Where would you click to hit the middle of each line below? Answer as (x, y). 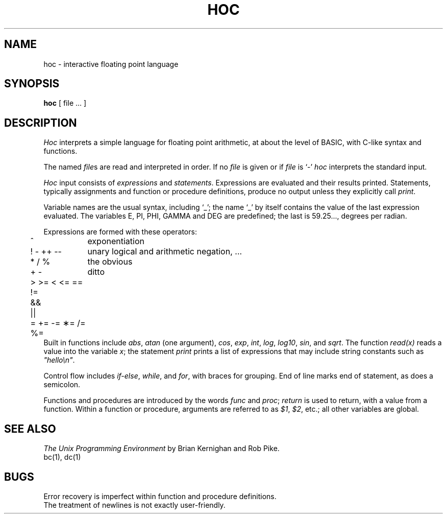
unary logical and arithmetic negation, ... (165, 252)
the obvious (110, 262)
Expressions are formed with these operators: (120, 232)
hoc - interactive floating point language (111, 64)
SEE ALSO (30, 429)
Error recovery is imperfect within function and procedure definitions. (160, 496)
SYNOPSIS (32, 84)
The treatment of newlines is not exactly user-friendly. (134, 505)
